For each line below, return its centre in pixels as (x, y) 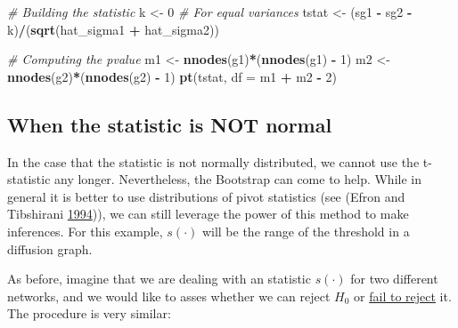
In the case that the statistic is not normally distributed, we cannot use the (213, 161)
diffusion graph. (50, 248)
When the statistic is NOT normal (170, 124)
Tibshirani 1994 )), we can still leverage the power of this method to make (208, 214)
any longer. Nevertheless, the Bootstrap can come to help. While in (238, 179)
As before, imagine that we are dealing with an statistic (159, 279)
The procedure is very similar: (89, 313)
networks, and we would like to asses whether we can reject (169, 296)
